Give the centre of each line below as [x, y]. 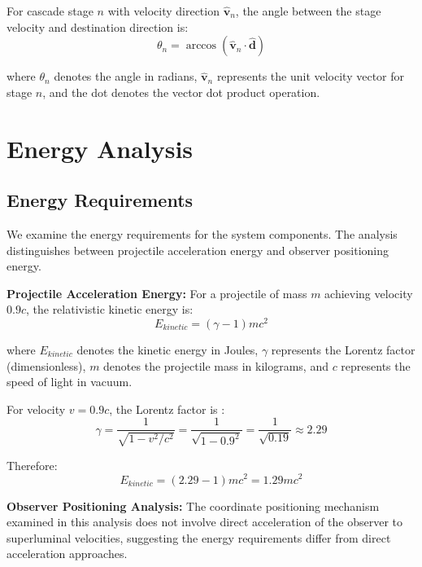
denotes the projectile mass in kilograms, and [216, 365]
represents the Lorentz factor [343, 349]
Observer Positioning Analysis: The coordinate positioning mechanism [193, 505]
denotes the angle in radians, [126, 76]
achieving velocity [369, 293]
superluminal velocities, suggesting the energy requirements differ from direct [199, 537]
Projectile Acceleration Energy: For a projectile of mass [157, 293]
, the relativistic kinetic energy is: [109, 309]
